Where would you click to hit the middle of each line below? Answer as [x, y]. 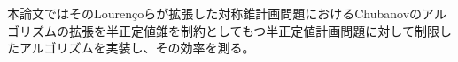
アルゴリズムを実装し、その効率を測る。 [137, 48]
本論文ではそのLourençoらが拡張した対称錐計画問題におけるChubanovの [215, 13]
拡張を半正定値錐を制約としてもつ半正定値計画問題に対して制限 [254, 30]
